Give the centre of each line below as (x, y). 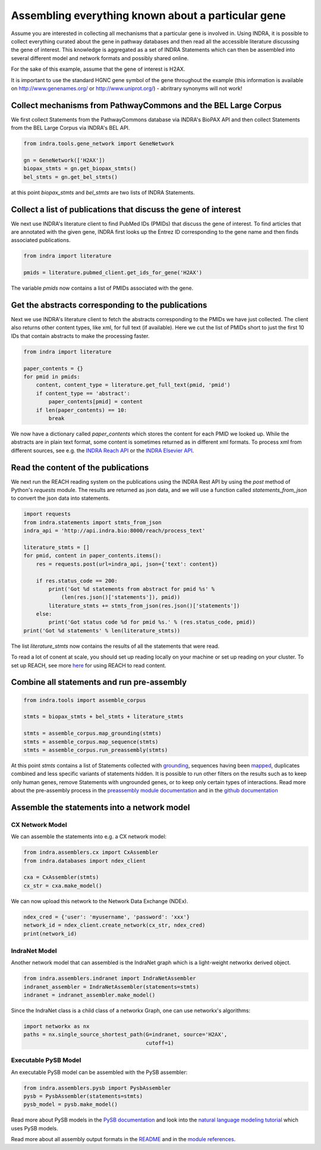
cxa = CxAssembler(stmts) (61, 877)
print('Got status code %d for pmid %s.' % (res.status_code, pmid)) (152, 622)
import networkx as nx (56, 1027)
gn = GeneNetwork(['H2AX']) (64, 160)
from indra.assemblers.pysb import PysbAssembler (97, 1088)
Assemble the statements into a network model (100, 807)
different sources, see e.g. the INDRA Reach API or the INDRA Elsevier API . (103, 450)
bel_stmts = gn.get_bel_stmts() (71, 177)
